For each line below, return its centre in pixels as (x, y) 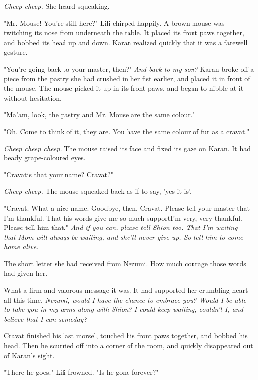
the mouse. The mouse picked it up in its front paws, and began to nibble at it (124, 88)
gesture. (16, 52)
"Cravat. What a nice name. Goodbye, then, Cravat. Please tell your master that (127, 207)
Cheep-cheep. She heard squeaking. (57, 6)
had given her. (26, 273)
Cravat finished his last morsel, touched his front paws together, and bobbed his (126, 336)
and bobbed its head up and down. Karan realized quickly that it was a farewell (126, 42)
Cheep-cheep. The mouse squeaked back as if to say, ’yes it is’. (98, 191)
